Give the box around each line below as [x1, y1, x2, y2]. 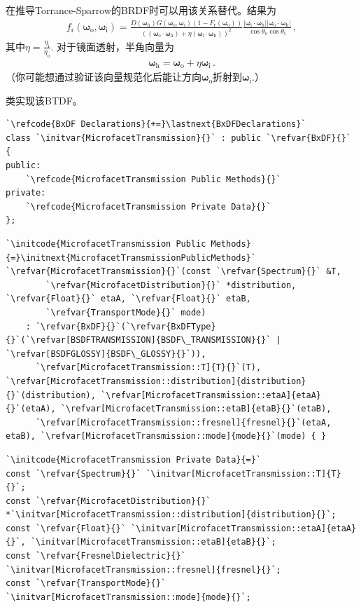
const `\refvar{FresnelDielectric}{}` [6, 551, 186, 561]
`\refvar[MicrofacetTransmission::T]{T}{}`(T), [35, 362, 262, 373]
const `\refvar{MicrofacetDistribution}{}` [6, 496, 211, 506]
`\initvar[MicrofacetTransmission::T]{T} [146, 468, 341, 479]
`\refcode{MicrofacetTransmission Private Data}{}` [25, 201, 271, 212]
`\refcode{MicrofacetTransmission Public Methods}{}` [25, 174, 281, 184]
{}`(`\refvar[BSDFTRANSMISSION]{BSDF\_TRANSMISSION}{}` [6, 335, 271, 346]
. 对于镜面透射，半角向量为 [50, 39, 175, 53]
